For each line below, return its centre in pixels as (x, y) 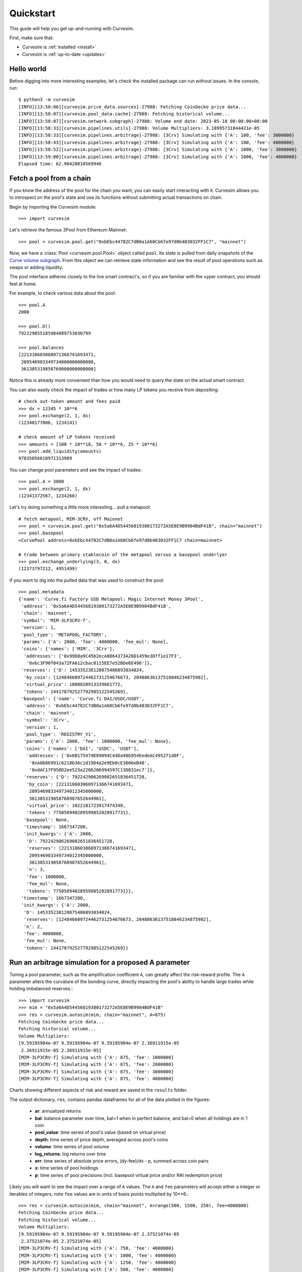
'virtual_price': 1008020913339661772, (73, 685)
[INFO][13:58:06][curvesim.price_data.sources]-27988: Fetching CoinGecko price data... (132, 107)
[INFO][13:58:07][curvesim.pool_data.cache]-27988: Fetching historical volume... (124, 114)
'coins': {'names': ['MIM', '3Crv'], (68, 649)
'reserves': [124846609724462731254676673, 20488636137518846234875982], (117, 919)
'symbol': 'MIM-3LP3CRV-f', (56, 620)
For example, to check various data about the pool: (63, 293)
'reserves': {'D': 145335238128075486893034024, (83, 670)
